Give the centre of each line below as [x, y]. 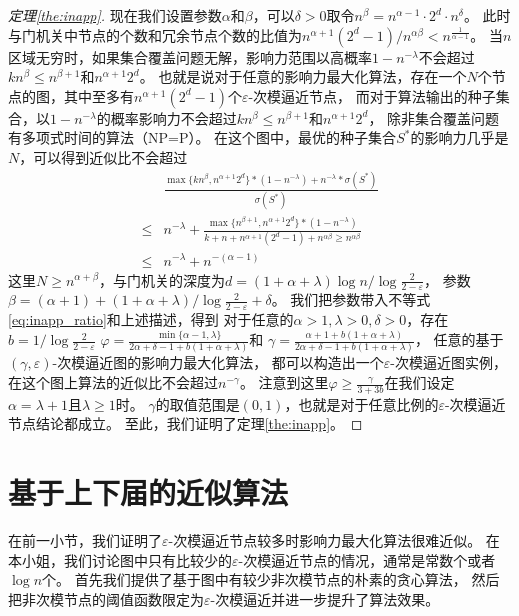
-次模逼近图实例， [449, 362]
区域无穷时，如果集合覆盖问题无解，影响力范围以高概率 [190, 56]
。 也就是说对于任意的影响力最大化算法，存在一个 [303, 76]
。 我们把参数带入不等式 [351, 299]
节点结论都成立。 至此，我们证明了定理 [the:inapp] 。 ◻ [185, 423]
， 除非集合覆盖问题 [434, 117]
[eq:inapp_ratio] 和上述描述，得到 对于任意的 [151, 319]
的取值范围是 [197, 403]
